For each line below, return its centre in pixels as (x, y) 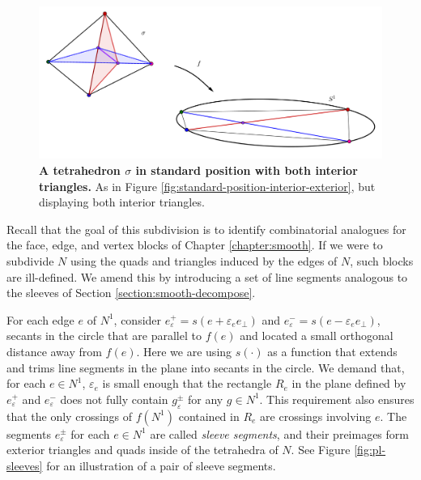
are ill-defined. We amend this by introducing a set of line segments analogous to (207, 276)
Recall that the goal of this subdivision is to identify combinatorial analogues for (206, 229)
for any (205, 399)
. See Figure (321, 450)
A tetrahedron (80, 170)
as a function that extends (332, 351)
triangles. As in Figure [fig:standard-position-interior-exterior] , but (207, 186)
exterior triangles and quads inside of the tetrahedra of (142, 450)
